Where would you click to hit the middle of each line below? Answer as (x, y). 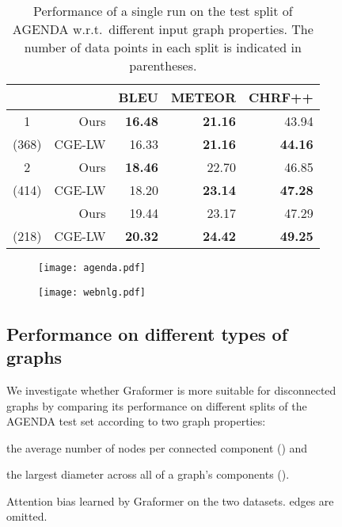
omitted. (27, 516)
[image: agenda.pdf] (92, 268)
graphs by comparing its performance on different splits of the (157, 405)
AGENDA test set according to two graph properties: (136, 421)
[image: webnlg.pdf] (92, 292)
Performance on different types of (147, 333)
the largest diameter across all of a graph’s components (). (148, 474)
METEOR (203, 97)
